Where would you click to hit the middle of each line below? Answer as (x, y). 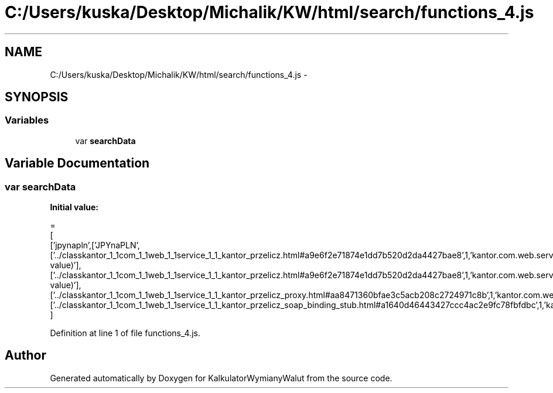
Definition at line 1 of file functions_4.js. (125, 333)
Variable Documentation (77, 163)
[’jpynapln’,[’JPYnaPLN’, (95, 245)
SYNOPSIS (37, 97)
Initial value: (74, 207)
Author (25, 356)
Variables (27, 120)
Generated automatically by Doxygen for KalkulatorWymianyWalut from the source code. (221, 378)
